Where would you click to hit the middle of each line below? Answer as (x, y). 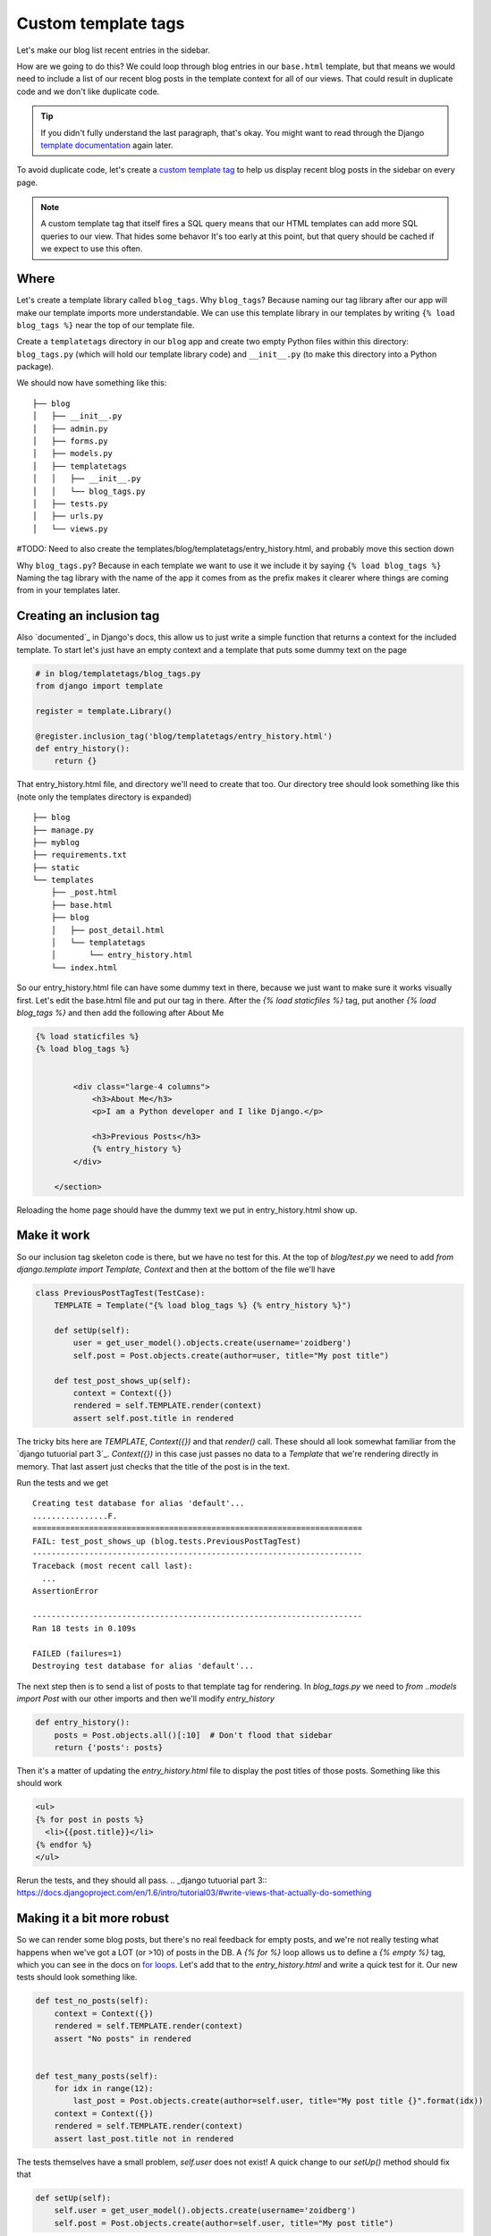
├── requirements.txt (80, 855)
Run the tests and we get (63, 1482)
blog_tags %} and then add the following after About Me (120, 1012)
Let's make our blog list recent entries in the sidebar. (113, 50)
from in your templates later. (68, 590)
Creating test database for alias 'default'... (139, 1503)
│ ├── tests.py (70, 504)
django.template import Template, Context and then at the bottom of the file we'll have (176, 1269)
